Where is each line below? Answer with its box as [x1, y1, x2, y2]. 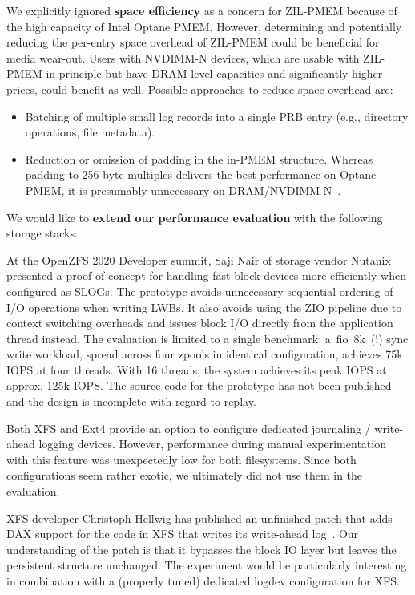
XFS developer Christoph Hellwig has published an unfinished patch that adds [6, 509, 393, 526]
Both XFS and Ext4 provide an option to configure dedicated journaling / [6, 419, 371, 436]
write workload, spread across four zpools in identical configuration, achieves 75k [6, 346, 403, 362]
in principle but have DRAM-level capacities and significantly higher [46, 65, 383, 82]
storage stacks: [6, 225, 78, 241]
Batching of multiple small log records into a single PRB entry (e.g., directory [25, 107, 409, 124]
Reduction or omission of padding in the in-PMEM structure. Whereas [25, 150, 373, 167]
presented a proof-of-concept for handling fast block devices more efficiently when [6, 267, 406, 284]
